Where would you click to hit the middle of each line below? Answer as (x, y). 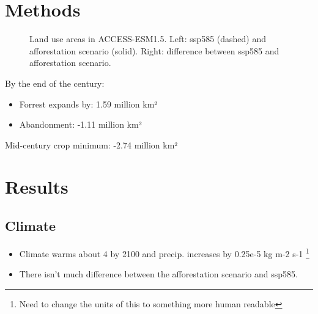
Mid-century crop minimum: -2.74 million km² (91, 144)
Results (37, 187)
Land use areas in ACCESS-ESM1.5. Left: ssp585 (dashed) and (148, 39)
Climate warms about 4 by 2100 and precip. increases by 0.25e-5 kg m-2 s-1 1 (164, 252)
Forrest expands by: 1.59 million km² (88, 104)
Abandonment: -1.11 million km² (80, 124)
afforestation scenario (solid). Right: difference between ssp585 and (154, 50)
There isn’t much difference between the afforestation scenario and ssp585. (158, 274)
